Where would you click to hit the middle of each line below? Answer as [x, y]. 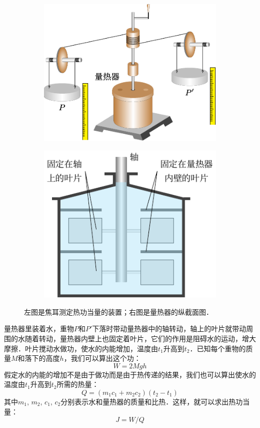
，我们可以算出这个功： [102, 358]
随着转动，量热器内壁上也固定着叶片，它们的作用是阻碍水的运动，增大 [140, 338]
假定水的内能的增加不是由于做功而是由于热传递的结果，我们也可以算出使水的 [130, 374]
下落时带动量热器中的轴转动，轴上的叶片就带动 [169, 329]
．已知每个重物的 [218, 348]
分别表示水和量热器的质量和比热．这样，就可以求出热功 [152, 401]
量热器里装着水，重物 [39, 329]
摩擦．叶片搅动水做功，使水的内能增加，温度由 [81, 348]
